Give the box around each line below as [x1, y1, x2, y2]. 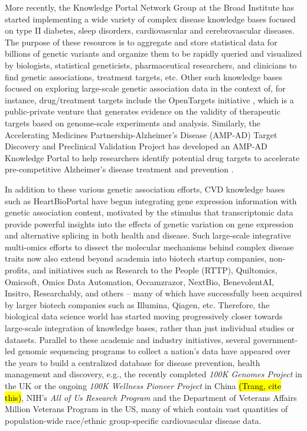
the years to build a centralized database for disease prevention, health [5, 356, 260, 368]
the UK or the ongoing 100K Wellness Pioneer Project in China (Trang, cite [5, 380, 282, 391]
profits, [5, 264, 30, 276]
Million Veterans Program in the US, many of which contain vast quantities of [5, 403, 288, 415]
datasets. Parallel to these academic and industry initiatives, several [5, 333, 251, 345]
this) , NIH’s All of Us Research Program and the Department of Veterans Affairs [5, 391, 297, 403]
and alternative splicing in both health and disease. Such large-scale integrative [5, 229, 291, 241]
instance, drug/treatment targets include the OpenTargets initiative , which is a [5, 93, 294, 106]
